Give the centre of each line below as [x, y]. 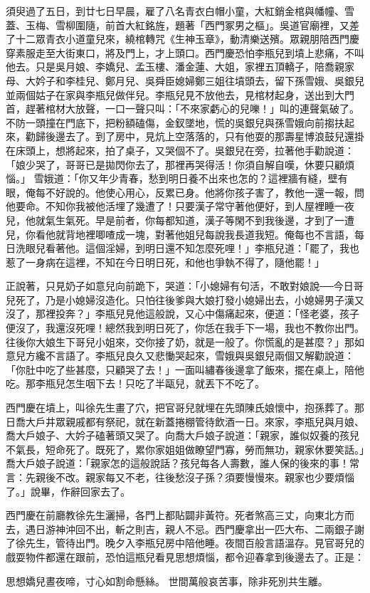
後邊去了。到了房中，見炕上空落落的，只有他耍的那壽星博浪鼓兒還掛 [205, 136]
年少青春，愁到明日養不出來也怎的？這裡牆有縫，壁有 [223, 178]
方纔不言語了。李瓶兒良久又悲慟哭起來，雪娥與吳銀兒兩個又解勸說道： [190, 356]
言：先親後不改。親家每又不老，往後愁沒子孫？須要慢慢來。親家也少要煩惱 [180, 477]
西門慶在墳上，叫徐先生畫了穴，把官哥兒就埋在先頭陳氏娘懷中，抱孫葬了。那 [185, 408]
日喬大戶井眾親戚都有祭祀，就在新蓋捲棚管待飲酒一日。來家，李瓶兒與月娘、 [185, 421]
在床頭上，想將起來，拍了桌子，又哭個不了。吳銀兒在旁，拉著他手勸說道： [180, 150]
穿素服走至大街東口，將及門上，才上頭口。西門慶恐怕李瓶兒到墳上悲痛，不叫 [185, 52]
